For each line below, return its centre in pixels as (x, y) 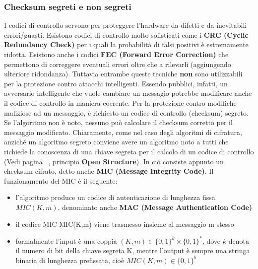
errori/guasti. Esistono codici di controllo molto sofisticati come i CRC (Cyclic (126, 34)
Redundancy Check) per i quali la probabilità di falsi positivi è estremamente (126, 44)
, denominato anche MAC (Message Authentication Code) (155, 207)
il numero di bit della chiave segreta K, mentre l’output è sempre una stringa (133, 250)
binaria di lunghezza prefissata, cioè (70, 260)
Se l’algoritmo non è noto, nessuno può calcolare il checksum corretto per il (118, 122)
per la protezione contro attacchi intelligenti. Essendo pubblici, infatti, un (116, 83)
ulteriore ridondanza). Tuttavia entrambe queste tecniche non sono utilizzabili (123, 74)
